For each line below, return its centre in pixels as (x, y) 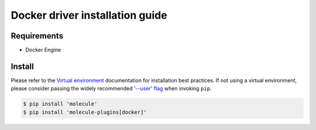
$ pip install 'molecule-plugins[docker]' (85, 112)
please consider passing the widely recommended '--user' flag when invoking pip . (111, 89)
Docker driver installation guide (89, 15)
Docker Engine (43, 50)
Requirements (37, 36)
